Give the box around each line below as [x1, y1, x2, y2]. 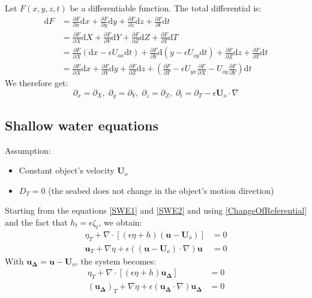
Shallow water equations [5, 115, 158, 134]
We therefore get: [5, 77, 68, 89]
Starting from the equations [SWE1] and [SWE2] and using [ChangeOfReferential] [5, 204, 307, 217]
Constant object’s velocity [19, 164, 115, 177]
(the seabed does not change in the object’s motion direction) [48, 184, 274, 196]
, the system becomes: [75, 254, 156, 267]
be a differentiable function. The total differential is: [70, 2, 262, 14]
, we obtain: [98, 216, 142, 228]
